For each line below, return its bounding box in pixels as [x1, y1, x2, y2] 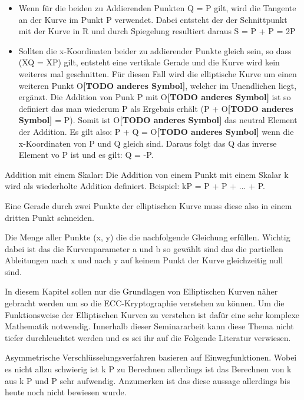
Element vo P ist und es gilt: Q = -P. [18, 148, 154, 161]
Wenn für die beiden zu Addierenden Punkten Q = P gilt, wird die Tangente [18, 2, 296, 14]
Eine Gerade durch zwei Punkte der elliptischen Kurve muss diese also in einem [5, 199, 292, 211]
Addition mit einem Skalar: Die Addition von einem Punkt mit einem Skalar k [5, 168, 289, 180]
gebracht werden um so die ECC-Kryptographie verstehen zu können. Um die [5, 297, 285, 309]
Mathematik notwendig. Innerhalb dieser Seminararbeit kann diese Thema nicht [5, 320, 294, 332]
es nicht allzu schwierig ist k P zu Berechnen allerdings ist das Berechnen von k [5, 363, 292, 375]
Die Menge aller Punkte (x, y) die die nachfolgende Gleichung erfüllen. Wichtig [5, 231, 290, 243]
